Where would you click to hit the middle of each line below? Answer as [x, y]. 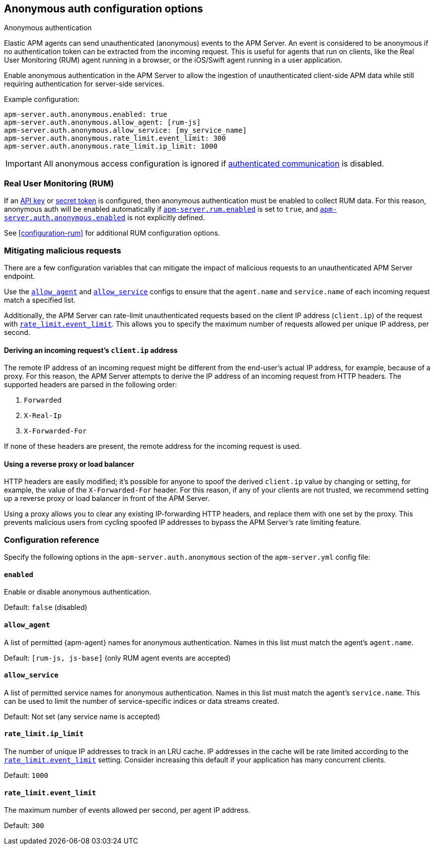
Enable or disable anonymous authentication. [78, 592]
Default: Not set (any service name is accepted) [82, 716]
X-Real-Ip [43, 416]
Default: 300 [24, 826]
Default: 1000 [26, 775]
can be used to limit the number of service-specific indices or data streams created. [142, 701]
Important [24, 164]
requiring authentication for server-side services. [84, 84]
